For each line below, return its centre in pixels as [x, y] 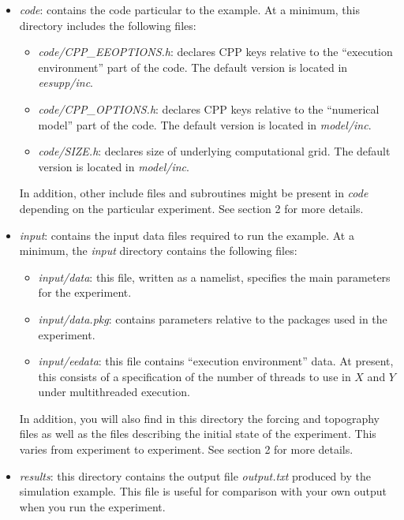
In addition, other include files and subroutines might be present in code [194, 193]
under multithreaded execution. [114, 392]
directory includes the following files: [108, 25]
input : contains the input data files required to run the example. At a [187, 235]
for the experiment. [85, 292]
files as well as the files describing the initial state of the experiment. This [198, 434]
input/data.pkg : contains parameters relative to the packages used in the [213, 318]
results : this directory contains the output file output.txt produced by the [195, 475]
